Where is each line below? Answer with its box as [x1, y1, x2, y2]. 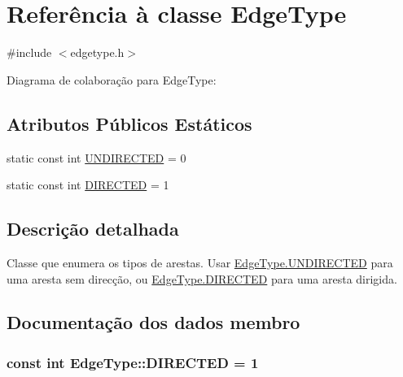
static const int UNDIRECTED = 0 [7, 149, 186, 166]
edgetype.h [70, 44, 125, 61]
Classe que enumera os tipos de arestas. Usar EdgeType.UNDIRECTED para [7, 253, 393, 271]
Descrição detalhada [7, 216, 179, 241]
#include [7, 44, 52, 61]
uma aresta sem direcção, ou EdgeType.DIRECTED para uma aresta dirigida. [7, 270, 397, 287]
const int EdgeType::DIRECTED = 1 [7, 352, 259, 372]
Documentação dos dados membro [7, 310, 300, 335]
